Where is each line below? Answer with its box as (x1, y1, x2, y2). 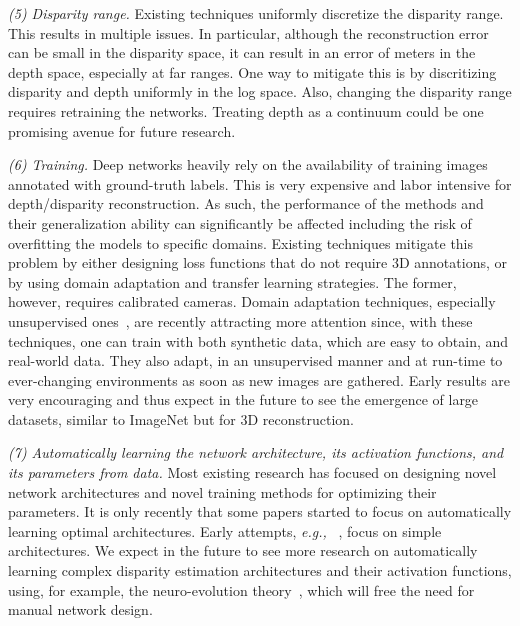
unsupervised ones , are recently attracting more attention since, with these (8, 310, 473, 331)
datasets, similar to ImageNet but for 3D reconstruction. (8, 408, 354, 429)
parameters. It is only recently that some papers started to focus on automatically (8, 501, 512, 522)
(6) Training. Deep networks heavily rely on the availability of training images (8, 154, 488, 175)
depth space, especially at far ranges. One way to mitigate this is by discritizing (8, 61, 497, 82)
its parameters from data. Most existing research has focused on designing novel (8, 462, 497, 483)
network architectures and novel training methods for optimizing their (8, 481, 437, 502)
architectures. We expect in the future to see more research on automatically (8, 540, 478, 561)
